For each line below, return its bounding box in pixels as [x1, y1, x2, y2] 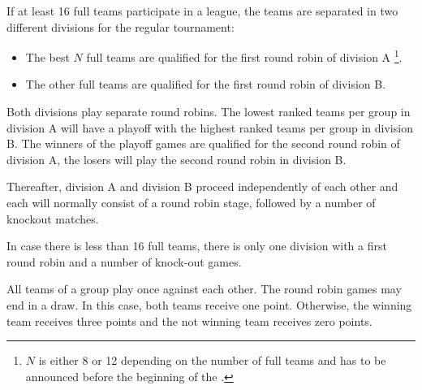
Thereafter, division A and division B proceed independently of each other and [6, 178, 398, 195]
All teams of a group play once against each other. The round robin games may [6, 280, 402, 297]
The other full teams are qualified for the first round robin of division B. [25, 76, 386, 93]
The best [25, 48, 70, 65]
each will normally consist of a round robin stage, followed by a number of [6, 194, 376, 210]
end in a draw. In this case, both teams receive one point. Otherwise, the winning [6, 296, 412, 313]
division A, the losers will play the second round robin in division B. [6, 150, 347, 167]
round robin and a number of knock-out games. [6, 253, 242, 270]
